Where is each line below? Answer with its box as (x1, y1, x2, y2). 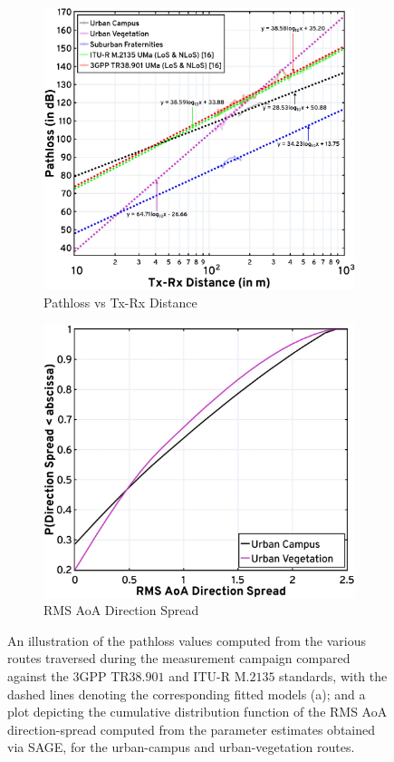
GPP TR (79, 666, 130, 685)
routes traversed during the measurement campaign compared (7, 649, 351, 668)
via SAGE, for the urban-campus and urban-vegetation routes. (7, 738, 355, 757)
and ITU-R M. (168, 666, 250, 685)
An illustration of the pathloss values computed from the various (7, 630, 367, 650)
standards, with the (279, 666, 388, 685)
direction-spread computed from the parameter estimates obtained (7, 719, 376, 738)
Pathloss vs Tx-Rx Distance (43, 293, 197, 311)
